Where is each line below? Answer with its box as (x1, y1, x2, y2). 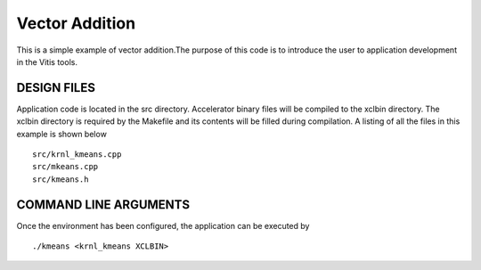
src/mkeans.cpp (32, 161, 99, 172)
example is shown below (16, 128, 107, 139)
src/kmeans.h (32, 174, 89, 184)
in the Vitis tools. (16, 56, 77, 67)
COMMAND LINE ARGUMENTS (16, 197, 191, 212)
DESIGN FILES (16, 80, 95, 95)
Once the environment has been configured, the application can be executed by (16, 220, 310, 231)
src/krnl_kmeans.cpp (32, 150, 122, 160)
